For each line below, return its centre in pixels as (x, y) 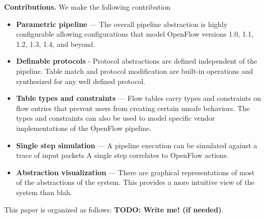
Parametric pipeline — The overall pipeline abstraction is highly (122, 24)
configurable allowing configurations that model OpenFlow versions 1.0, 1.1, (135, 34)
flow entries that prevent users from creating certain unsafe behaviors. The (133, 108)
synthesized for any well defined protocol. (81, 81)
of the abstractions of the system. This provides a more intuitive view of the (135, 182)
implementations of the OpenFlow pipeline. (84, 128)
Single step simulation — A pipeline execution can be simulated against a (137, 145)
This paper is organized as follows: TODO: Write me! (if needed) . (114, 209)
